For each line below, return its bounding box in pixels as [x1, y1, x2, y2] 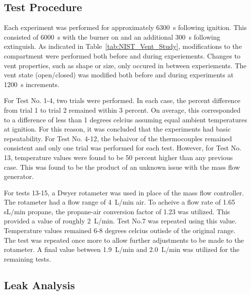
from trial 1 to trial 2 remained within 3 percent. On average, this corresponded [4, 104, 241, 115]
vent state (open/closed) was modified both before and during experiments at [4, 70, 234, 80]
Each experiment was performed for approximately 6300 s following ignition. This [4, 22, 247, 32]
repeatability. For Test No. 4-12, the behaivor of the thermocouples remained [4, 133, 232, 143]
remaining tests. [4, 253, 51, 264]
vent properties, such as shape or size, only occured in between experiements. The [4, 60, 247, 70]
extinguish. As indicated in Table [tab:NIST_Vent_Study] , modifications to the [4, 41, 242, 51]
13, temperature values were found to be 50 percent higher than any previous [4, 152, 233, 162]
